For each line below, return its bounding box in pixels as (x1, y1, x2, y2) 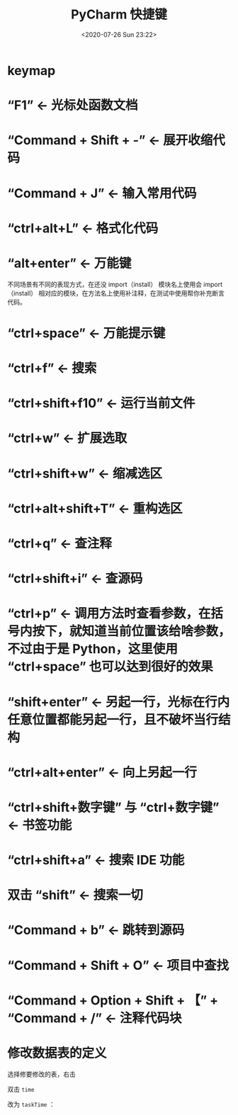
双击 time (7, 1085, 35, 1093)
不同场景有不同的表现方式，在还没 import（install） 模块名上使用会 (7, 280, 202, 288)
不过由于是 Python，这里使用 (7, 641, 178, 657)
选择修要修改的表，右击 (7, 1070, 76, 1078)
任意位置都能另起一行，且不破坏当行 (7, 711, 219, 728)
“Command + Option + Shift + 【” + (7, 992, 219, 1008)
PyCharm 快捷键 (70, 6, 168, 23)
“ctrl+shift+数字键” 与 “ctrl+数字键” (7, 799, 220, 815)
